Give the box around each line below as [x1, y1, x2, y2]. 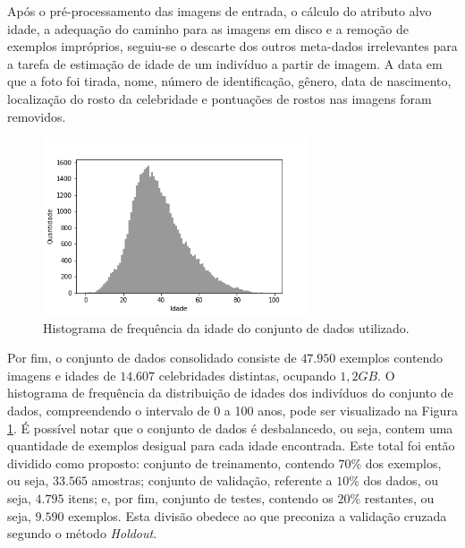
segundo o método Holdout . [7, 524, 157, 543]
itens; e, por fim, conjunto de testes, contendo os [68, 488, 334, 507]
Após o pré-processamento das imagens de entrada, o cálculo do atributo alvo [7, 2, 432, 20]
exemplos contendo [339, 348, 444, 367]
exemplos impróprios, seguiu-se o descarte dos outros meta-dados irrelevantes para [7, 37, 458, 56]
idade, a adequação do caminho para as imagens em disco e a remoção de [7, 19, 410, 38]
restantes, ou [364, 488, 435, 507]
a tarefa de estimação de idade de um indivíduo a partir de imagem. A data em [7, 54, 443, 73]
